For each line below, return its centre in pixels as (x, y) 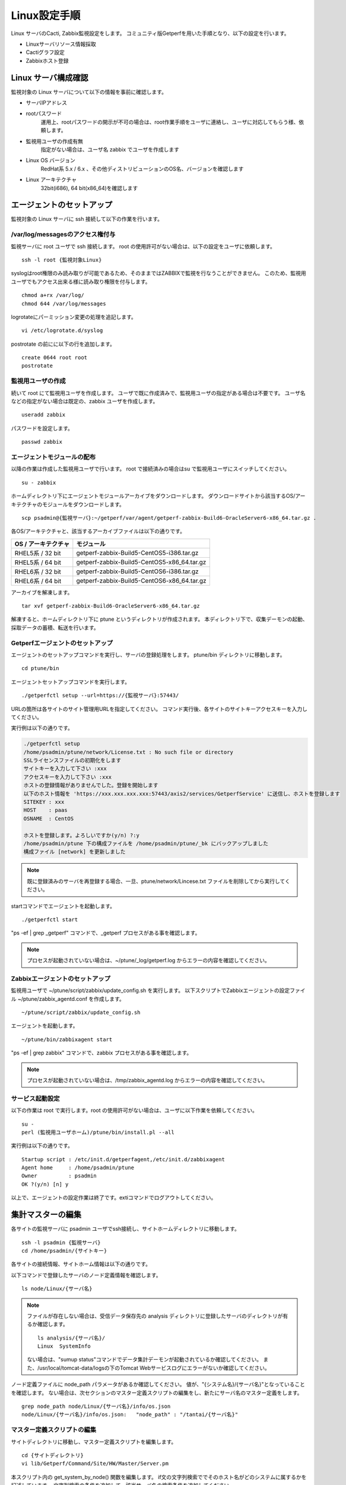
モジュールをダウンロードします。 (83, 504)
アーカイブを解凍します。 (42, 592)
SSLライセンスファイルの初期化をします (72, 761)
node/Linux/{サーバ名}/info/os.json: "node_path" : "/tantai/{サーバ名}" (130, 1415)
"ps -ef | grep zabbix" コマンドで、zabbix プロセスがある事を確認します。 (101, 1053)
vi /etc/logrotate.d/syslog (62, 331)
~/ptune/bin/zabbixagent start (67, 1039)
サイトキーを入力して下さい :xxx (65, 769)
